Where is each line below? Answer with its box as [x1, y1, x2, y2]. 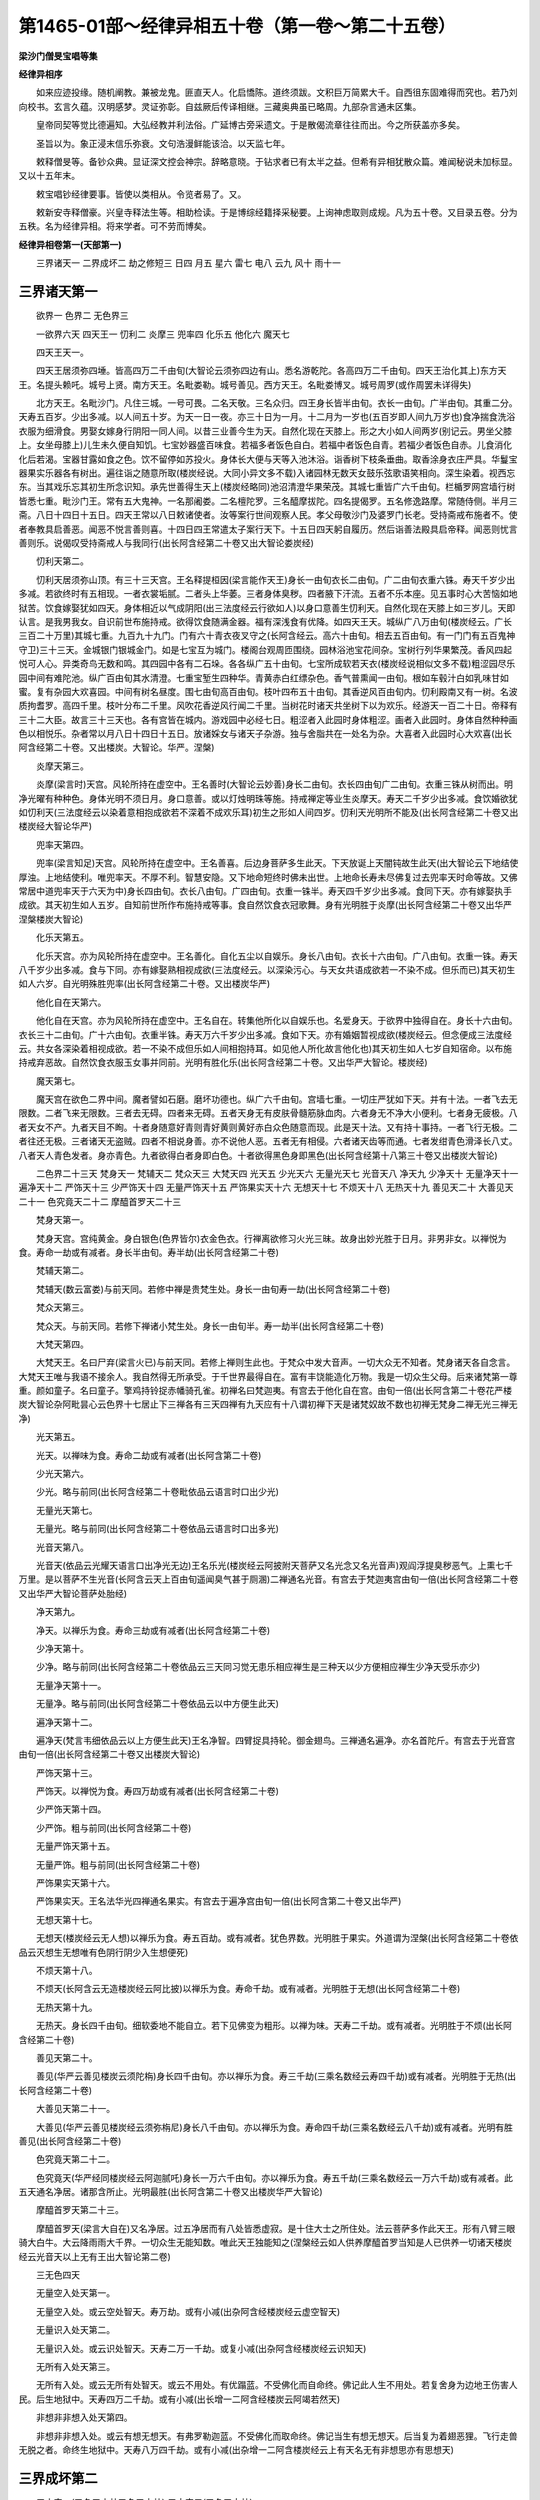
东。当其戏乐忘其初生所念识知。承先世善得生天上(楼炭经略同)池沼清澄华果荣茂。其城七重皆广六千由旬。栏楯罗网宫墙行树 [18, 481, 516, 493]
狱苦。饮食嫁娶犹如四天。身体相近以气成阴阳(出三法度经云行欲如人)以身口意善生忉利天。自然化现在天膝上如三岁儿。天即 [18, 601, 516, 614]
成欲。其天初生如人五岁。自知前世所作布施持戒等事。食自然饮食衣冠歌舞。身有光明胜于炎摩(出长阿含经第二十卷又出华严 [18, 899, 513, 911]
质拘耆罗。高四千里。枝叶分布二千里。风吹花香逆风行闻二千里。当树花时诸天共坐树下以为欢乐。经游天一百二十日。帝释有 [18, 700, 518, 712]
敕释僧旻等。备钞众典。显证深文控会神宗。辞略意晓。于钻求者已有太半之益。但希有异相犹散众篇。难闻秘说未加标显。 [35, 155, 518, 167]
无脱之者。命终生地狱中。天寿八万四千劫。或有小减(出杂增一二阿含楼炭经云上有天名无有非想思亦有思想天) [18, 2443, 455, 2455]
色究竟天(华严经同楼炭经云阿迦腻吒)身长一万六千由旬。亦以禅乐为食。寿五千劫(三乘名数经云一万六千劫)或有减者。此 [35, 2171, 514, 2184]
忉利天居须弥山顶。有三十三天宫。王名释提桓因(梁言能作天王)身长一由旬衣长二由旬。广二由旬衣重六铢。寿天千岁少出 [35, 573, 516, 585]
